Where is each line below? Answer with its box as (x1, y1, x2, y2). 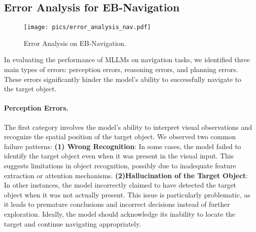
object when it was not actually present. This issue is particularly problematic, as (4, 189, 251, 199)
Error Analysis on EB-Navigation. (24, 38, 126, 48)
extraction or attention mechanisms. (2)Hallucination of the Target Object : (4, 170, 248, 180)
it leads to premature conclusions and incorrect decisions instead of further (4, 199, 230, 209)
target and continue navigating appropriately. (4, 218, 141, 229)
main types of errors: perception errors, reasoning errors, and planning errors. (4, 64, 238, 75)
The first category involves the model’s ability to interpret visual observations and (4, 121, 253, 132)
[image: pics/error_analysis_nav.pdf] (24, 24, 151, 31)
